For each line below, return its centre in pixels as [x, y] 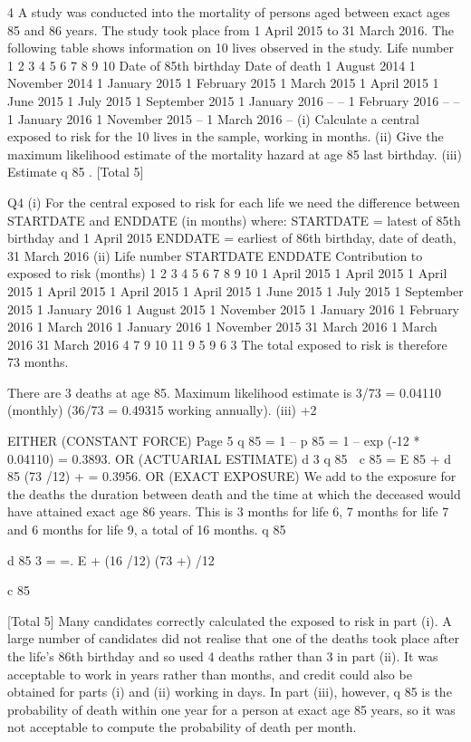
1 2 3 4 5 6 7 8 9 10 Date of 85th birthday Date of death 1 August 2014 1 [211, 65]
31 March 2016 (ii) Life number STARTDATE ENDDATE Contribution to [215, 255]
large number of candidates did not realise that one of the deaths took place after [233, 638]
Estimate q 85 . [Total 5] [76, 172]
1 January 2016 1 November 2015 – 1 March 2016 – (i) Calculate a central [213, 118]
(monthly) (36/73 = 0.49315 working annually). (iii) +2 [162, 410]
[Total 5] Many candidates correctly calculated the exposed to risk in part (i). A [230, 620]
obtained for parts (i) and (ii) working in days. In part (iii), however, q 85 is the [230, 692]
